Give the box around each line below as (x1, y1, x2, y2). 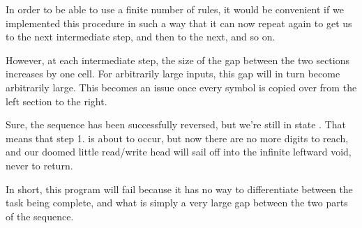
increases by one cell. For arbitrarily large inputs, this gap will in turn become (6, 66, 340, 81)
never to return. (6, 158, 73, 172)
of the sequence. (6, 208, 74, 223)
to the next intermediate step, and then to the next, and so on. (6, 29, 276, 44)
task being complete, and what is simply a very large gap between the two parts (6, 195, 348, 210)
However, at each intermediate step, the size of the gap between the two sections (6, 52, 349, 67)
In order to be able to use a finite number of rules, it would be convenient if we (6, 2, 344, 16)
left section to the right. (6, 93, 107, 108)
